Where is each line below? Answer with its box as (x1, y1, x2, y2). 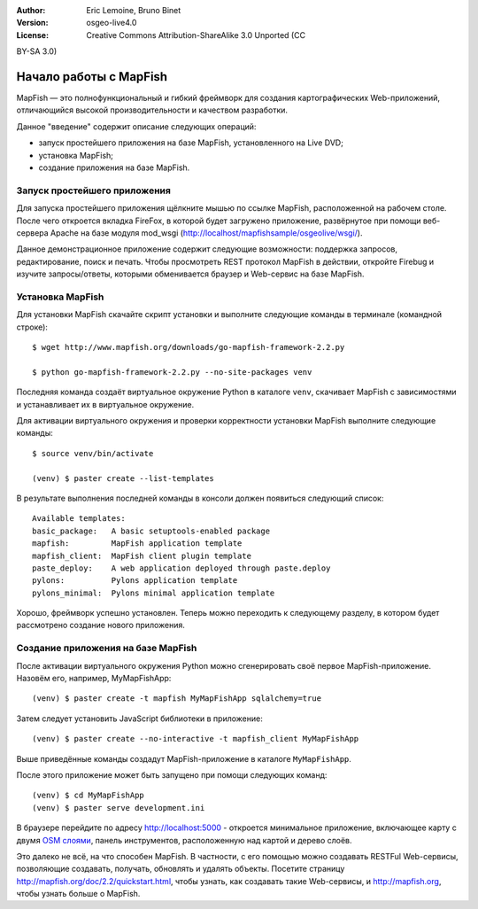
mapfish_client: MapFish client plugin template (32, 550, 252, 561)
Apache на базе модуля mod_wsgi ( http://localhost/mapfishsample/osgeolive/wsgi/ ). (50, 227, 363, 238)
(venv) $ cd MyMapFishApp (32, 790, 145, 801)
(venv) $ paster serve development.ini (32, 803, 205, 812)
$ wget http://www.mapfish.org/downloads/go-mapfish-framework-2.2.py (32, 342, 345, 353)
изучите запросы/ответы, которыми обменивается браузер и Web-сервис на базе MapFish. (16, 268, 365, 279)
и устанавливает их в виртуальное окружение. (16, 399, 195, 409)
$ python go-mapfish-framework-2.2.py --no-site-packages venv (32, 367, 312, 377)
